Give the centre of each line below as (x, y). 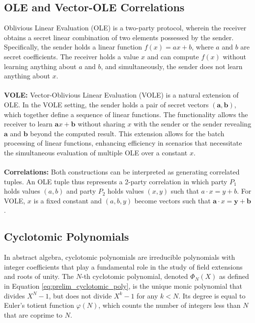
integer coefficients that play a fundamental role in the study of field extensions (123, 266)
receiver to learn (28, 124)
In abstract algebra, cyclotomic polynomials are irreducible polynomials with (120, 257)
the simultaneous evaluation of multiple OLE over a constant (96, 152)
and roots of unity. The (39, 276)
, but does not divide (80, 295)
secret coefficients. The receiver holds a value (71, 56)
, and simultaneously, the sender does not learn (172, 66)
